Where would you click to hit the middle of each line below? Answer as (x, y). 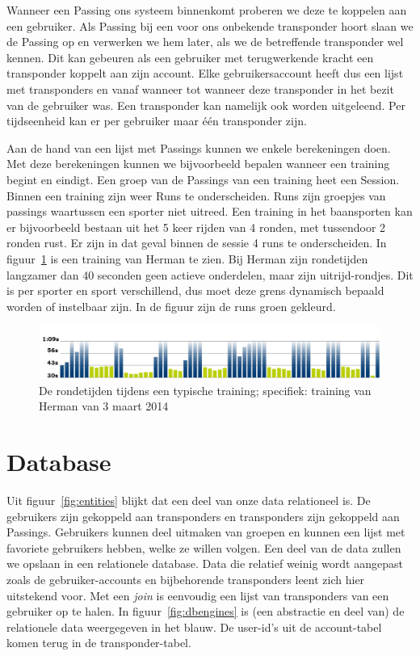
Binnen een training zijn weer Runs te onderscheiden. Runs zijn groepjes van (196, 195)
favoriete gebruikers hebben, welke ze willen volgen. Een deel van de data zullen (204, 547)
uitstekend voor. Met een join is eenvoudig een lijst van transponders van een (198, 595)
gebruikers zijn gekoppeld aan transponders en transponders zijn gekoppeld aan (203, 516)
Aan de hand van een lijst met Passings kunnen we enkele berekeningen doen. (199, 147)
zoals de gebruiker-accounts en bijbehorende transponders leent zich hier (186, 579)
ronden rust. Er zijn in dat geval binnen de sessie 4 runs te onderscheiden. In (197, 243)
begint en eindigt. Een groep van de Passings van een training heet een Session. (203, 179)
